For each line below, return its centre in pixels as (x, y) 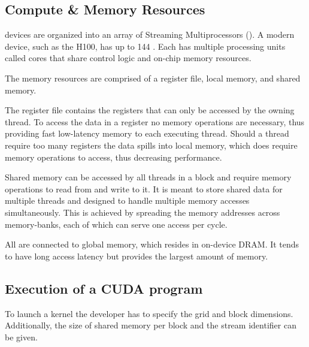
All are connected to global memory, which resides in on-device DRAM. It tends (152, 244)
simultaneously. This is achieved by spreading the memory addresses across (143, 212)
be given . (21, 337)
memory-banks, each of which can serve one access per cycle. (116, 224)
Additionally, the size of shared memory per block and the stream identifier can (151, 325)
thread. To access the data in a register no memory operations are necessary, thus (155, 121)
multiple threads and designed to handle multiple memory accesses (127, 200)
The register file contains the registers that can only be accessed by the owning (150, 110)
